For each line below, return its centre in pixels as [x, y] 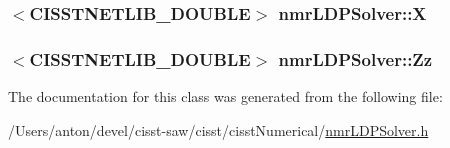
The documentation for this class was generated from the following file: [225, 96]
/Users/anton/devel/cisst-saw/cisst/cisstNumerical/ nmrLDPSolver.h [218, 129]
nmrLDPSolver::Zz [355, 58]
